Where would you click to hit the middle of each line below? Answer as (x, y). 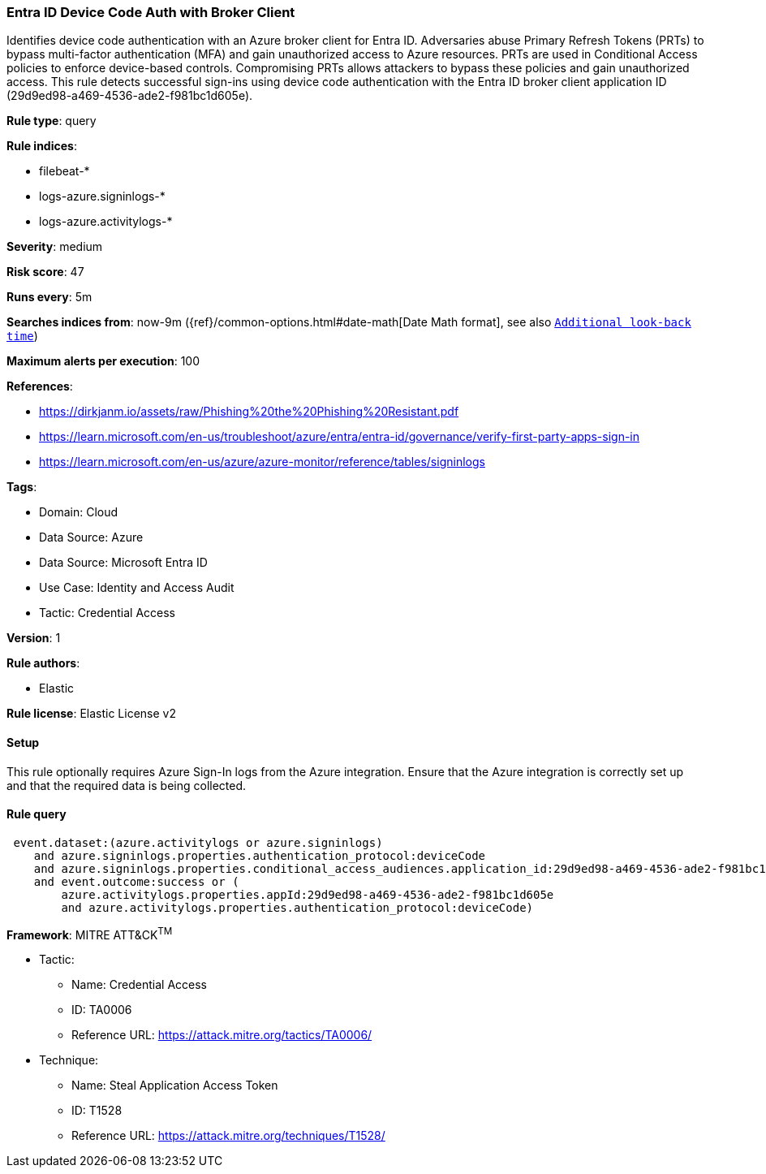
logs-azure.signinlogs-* (102, 196)
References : (40, 386)
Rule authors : (43, 663)
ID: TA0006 (102, 1010)
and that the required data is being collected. (127, 785)
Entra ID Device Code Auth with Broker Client (151, 12)
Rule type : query (52, 121)
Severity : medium (55, 247)
